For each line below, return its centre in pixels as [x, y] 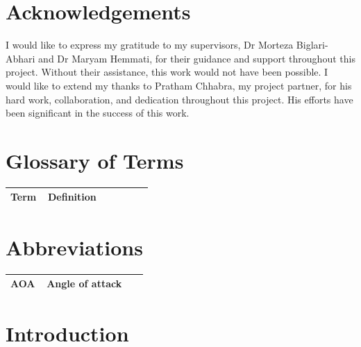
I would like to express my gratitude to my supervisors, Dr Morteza [150, 45]
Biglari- [312, 45]
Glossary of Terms [95, 160]
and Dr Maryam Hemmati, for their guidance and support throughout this [197, 58]
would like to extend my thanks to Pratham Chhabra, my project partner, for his [179, 85]
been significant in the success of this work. [98, 113]
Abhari [20, 58]
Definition [72, 197]
